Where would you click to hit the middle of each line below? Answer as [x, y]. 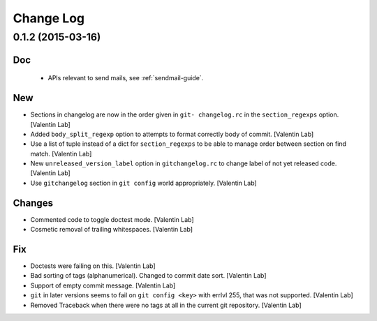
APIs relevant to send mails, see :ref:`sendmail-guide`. [126, 78]
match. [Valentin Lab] [61, 154]
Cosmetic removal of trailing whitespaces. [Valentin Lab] [112, 230]
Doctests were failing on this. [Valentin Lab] [93, 266]
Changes [33, 203]
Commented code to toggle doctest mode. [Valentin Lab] [112, 219]
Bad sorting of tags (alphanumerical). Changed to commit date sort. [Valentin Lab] [148, 276]
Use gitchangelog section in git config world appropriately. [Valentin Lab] [144, 183]
